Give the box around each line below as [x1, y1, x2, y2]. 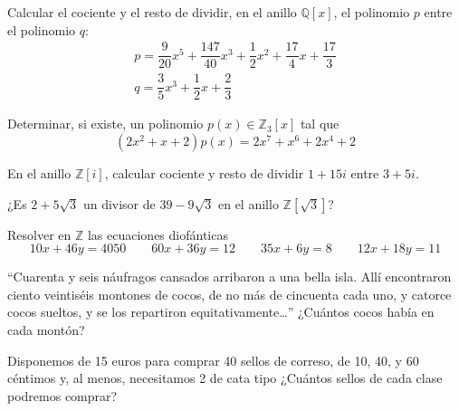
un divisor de [82, 194, 156, 213]
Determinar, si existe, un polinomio [7, 114, 204, 133]
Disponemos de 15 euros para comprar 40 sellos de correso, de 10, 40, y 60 [7, 350, 419, 369]
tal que [300, 114, 339, 133]
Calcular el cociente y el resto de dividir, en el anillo [7, 3, 297, 21]
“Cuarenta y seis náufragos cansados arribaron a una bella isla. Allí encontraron [7, 267, 452, 286]
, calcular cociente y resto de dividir [104, 163, 304, 182]
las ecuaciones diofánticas [87, 225, 228, 244]
